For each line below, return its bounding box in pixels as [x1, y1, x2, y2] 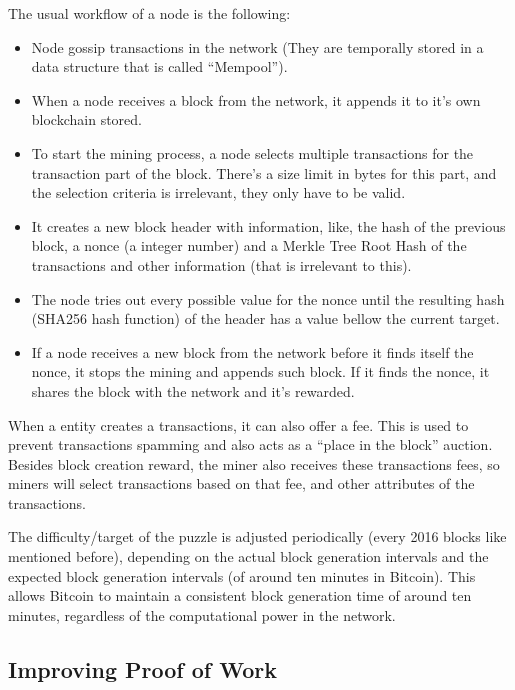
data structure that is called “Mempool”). [31, 56, 288, 77]
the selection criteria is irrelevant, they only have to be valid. [31, 182, 406, 203]
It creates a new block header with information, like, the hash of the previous [31, 215, 506, 236]
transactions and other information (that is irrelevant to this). [31, 254, 412, 275]
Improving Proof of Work [8, 653, 277, 684]
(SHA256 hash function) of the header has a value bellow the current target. [31, 308, 500, 329]
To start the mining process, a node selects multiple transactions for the [31, 142, 474, 163]
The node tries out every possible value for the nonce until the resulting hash [31, 288, 505, 309]
